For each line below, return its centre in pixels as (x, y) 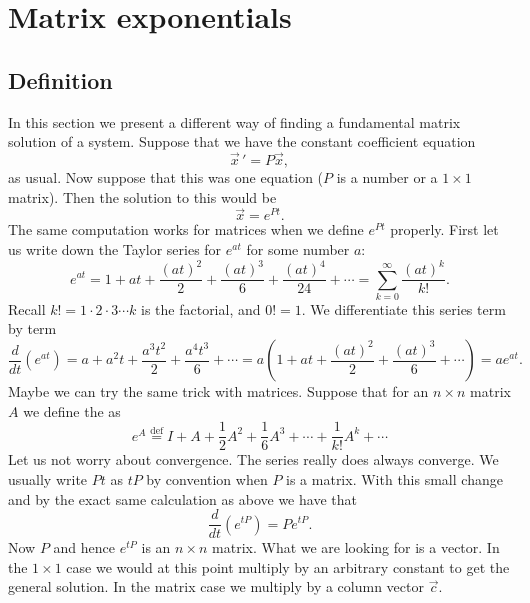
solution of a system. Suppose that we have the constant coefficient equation (242, 141)
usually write (48, 478)
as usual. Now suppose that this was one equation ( (166, 176)
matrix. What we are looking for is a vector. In (356, 547)
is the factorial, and (201, 308)
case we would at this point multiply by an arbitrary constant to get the (288, 566)
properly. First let (444, 229)
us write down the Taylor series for (115, 248)
